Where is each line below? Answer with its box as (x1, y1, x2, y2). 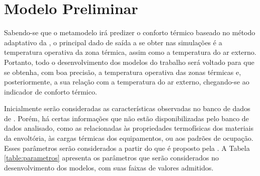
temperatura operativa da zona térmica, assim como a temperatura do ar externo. (4, 47, 256, 57)
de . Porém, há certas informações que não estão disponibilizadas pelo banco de (4, 113, 249, 123)
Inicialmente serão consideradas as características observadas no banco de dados (4, 103, 250, 114)
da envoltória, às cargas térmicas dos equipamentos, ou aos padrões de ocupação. (4, 133, 253, 143)
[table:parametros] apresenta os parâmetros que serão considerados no (4, 152, 219, 163)
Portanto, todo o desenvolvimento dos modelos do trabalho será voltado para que (4, 56, 254, 67)
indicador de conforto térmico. (4, 86, 97, 97)
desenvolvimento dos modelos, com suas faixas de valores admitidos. (4, 162, 214, 172)
